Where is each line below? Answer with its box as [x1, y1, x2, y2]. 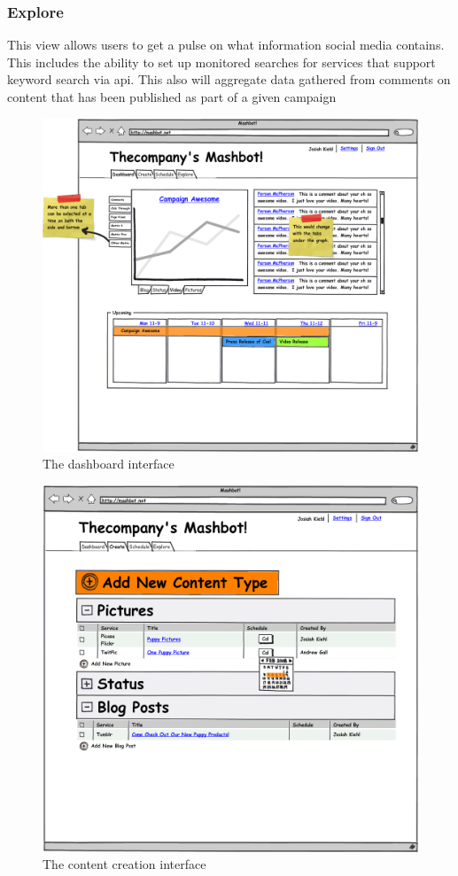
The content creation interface [43, 855, 206, 873]
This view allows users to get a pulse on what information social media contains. [7, 35, 445, 54]
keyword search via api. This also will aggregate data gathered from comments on [7, 70, 451, 89]
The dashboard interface [43, 454, 175, 473]
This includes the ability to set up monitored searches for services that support [7, 52, 436, 71]
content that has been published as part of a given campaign [7, 88, 337, 105]
